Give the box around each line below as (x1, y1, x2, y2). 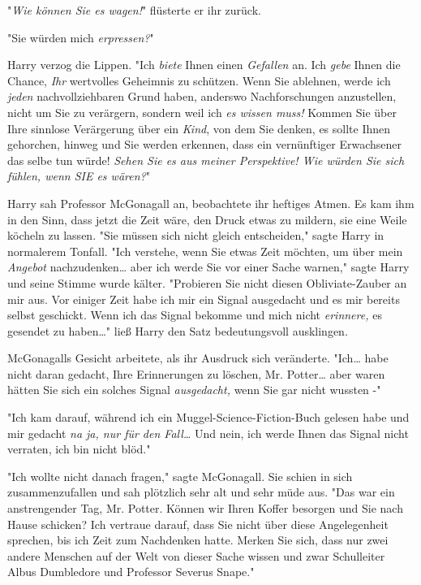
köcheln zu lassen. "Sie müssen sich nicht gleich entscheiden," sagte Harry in (7, 227, 384, 244)
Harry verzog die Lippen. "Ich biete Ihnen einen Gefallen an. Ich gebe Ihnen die (7, 56, 401, 73)
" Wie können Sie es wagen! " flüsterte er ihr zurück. (7, 2, 261, 18)
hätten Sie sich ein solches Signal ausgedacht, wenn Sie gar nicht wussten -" (7, 381, 381, 398)
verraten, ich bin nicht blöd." (7, 440, 151, 457)
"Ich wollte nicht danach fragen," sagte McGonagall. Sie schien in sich (7, 467, 353, 484)
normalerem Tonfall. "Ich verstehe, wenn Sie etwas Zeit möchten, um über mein (7, 242, 403, 259)
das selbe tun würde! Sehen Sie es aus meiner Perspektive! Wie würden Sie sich (7, 151, 405, 168)
